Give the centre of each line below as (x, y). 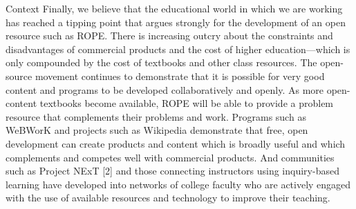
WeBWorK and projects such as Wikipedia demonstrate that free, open (157, 130)
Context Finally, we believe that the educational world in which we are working (174, 8)
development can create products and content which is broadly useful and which (176, 143)
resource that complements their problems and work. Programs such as (156, 116)
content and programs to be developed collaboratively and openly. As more (165, 89)
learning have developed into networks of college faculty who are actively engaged (178, 184)
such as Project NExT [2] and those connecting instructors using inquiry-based (172, 171)
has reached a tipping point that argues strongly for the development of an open (176, 22)
